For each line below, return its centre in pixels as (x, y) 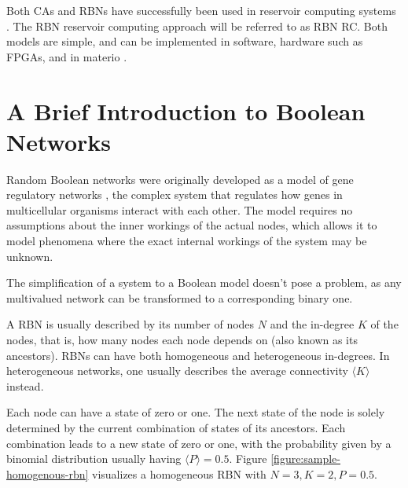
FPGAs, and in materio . (67, 56)
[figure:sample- (305, 459)
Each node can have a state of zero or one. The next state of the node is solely (196, 412)
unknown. (30, 256)
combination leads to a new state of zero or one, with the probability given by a (199, 443)
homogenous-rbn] (48, 473)
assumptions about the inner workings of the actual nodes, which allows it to (192, 225)
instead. (25, 385)
